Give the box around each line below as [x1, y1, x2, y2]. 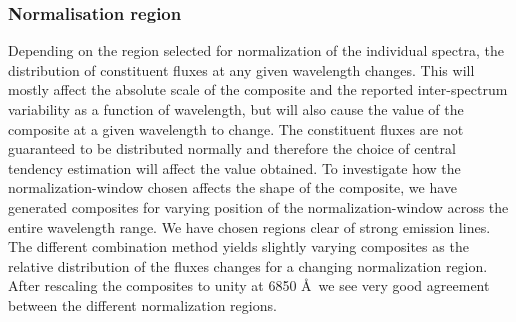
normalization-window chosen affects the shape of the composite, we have [8, 177, 458, 198]
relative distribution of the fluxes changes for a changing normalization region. [8, 255, 488, 276]
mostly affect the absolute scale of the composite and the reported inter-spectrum [8, 79, 508, 100]
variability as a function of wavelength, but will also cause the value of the [8, 99, 464, 119]
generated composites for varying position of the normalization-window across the [8, 196, 509, 217]
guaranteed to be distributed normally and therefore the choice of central [8, 138, 456, 159]
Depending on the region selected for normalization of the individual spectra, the [8, 40, 504, 61]
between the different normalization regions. [8, 294, 277, 315]
